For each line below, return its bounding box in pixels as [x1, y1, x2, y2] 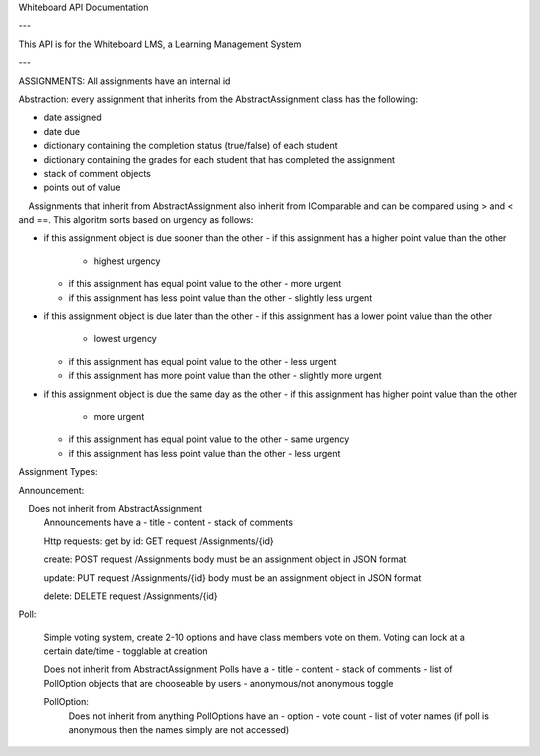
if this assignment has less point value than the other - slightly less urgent [68, 291, 373, 304]
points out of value [43, 181, 121, 194]
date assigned [43, 111, 102, 124]
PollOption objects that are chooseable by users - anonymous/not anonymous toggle [43, 677, 394, 689]
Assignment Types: [18, 466, 99, 478]
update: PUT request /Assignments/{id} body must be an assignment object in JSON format [43, 571, 422, 584]
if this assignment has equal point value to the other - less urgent [68, 355, 337, 367]
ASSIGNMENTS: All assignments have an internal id [18, 75, 231, 87]
